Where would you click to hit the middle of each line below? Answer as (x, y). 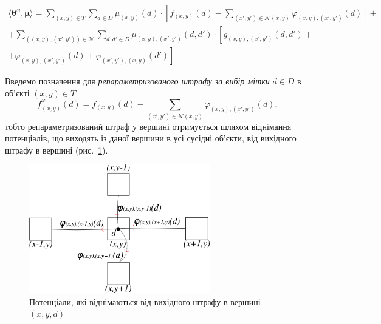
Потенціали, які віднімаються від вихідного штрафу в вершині (145, 301)
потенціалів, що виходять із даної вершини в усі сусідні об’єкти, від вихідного (151, 138)
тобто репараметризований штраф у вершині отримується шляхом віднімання (148, 126)
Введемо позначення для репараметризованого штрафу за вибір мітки (137, 81)
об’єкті (17, 93)
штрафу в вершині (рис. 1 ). (57, 150)
